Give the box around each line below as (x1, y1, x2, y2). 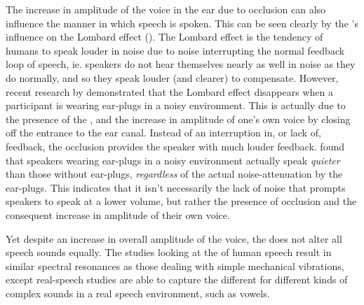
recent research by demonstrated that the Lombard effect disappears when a (6, 84, 333, 99)
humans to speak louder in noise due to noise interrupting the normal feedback (6, 43, 345, 57)
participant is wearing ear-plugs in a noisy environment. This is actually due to (6, 98, 346, 113)
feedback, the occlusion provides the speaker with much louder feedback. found (6, 139, 344, 153)
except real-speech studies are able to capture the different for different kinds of (6, 272, 348, 287)
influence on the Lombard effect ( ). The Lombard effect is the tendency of (6, 29, 323, 44)
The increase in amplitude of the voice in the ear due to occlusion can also (6, 2, 326, 16)
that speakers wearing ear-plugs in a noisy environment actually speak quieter (6, 152, 340, 167)
